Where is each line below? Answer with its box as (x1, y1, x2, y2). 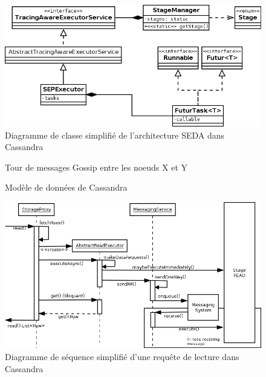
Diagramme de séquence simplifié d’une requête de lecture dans (5, 350, 239, 363)
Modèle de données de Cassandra (5, 181, 128, 194)
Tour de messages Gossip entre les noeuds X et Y (5, 160, 188, 173)
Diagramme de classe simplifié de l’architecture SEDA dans (5, 128, 225, 141)
